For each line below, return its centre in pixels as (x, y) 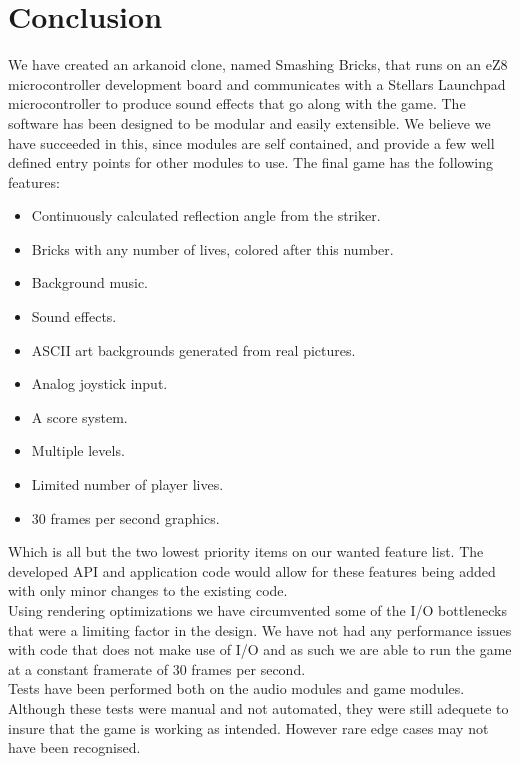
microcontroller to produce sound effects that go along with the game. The (237, 103)
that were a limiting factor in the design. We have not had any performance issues (260, 629)
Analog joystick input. (99, 383)
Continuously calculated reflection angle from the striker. (206, 215)
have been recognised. (74, 747)
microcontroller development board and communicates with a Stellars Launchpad (257, 83)
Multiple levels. (78, 450)
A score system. (79, 416)
